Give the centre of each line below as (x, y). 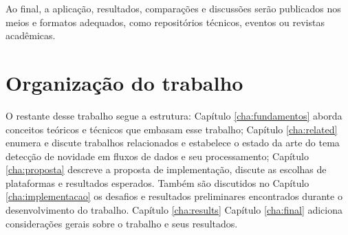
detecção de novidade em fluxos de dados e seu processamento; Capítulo (157, 156)
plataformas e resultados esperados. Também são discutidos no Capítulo (157, 182)
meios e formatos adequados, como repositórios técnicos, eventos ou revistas (165, 22)
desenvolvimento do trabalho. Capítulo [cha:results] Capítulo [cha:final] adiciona (174, 210)
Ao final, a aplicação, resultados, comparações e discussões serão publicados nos (173, 8)
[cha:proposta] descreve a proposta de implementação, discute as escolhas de (166, 169)
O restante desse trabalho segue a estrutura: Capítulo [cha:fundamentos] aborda (174, 115)
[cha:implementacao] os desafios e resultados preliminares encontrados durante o (174, 196)
